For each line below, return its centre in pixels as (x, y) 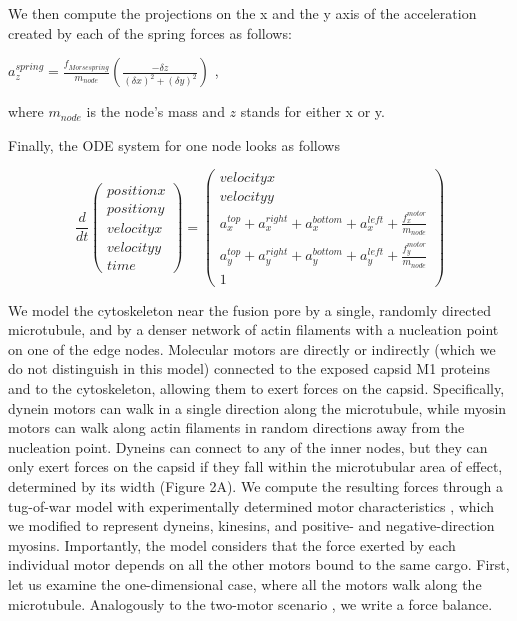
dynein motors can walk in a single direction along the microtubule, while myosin (257, 407)
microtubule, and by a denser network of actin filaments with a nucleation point (253, 329)
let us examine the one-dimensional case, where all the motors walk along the (245, 583)
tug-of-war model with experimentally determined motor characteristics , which (251, 505)
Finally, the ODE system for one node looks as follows (174, 144)
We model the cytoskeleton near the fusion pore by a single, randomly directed (249, 309)
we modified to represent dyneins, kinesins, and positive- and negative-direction (251, 525)
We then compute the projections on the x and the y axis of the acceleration (242, 13)
